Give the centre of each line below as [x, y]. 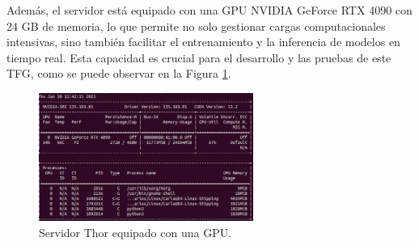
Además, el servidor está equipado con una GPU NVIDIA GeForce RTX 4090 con [209, 10]
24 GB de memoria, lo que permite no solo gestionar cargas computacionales [196, 25]
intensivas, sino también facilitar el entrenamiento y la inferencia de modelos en [203, 42]
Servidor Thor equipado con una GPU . [135, 232]
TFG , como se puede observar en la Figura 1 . [119, 73]
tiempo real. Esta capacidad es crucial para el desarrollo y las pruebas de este [199, 57]
